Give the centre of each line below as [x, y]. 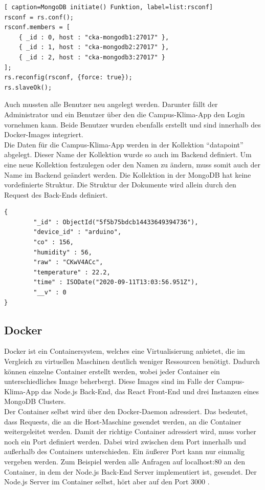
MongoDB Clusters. [35, 401]
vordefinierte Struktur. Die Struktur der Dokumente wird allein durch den [120, 185]
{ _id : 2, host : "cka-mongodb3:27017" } [92, 57]
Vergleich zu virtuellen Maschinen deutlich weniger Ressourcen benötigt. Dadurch [132, 361]
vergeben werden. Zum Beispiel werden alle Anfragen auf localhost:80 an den [125, 461]
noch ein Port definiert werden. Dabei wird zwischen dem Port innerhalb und [125, 441]
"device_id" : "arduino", [78, 232]
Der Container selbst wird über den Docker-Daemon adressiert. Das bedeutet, [126, 411]
